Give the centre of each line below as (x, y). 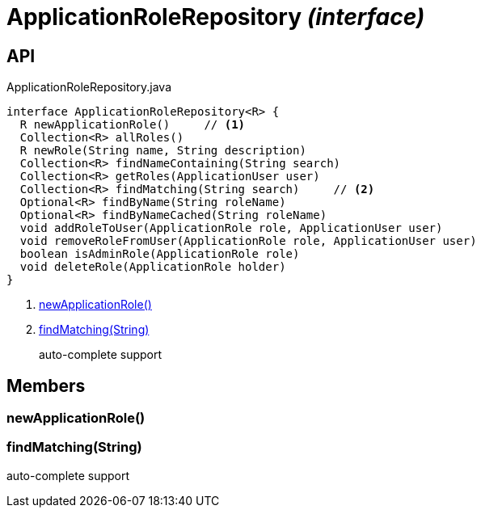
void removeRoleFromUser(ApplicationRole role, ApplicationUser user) (248, 241)
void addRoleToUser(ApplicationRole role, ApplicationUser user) (231, 228)
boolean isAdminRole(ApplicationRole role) (160, 254)
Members (46, 385)
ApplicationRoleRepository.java (89, 87)
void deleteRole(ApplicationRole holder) (153, 267)
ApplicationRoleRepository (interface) (216, 17)
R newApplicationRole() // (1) (133, 125)
